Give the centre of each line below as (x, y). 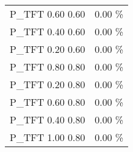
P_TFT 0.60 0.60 (48, 14)
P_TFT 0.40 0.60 (48, 31)
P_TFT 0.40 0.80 (48, 119)
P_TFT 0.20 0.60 (48, 49)
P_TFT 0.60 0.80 (48, 102)
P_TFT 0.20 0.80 (48, 84)
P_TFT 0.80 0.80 (48, 67)
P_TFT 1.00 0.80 (48, 137)
